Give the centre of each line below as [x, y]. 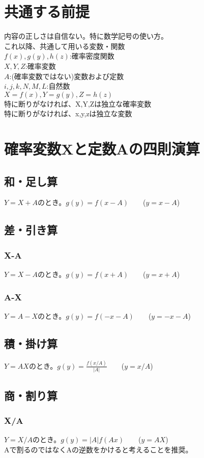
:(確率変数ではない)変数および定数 [67, 76]
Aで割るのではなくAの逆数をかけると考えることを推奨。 [98, 449]
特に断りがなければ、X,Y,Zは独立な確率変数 [78, 103]
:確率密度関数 [92, 56]
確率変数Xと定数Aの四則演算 [102, 149]
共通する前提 [47, 11]
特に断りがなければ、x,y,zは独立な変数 [68, 113]
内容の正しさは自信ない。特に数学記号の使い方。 [86, 36]
